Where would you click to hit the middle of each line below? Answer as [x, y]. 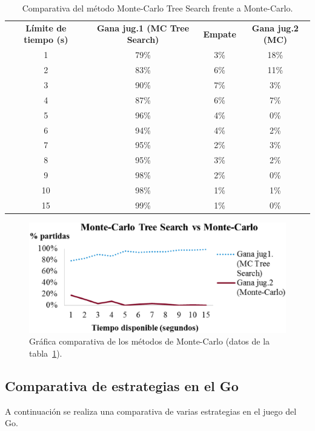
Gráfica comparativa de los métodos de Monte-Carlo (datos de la [150, 341]
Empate [220, 34]
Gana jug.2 [275, 28]
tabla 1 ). [46, 353]
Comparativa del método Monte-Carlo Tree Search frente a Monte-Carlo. [157, 8]
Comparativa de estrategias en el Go [122, 386]
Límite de [46, 28]
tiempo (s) [46, 40]
